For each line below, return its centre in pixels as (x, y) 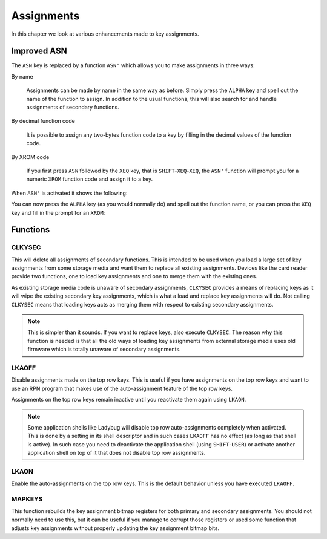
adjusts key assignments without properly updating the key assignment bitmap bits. (115, 528)
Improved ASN (39, 51)
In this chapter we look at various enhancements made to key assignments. (105, 34)
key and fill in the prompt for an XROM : (58, 212)
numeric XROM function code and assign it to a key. (90, 179)
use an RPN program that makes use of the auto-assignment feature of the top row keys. (122, 388)
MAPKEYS (27, 499)
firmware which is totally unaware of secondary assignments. (104, 349)
